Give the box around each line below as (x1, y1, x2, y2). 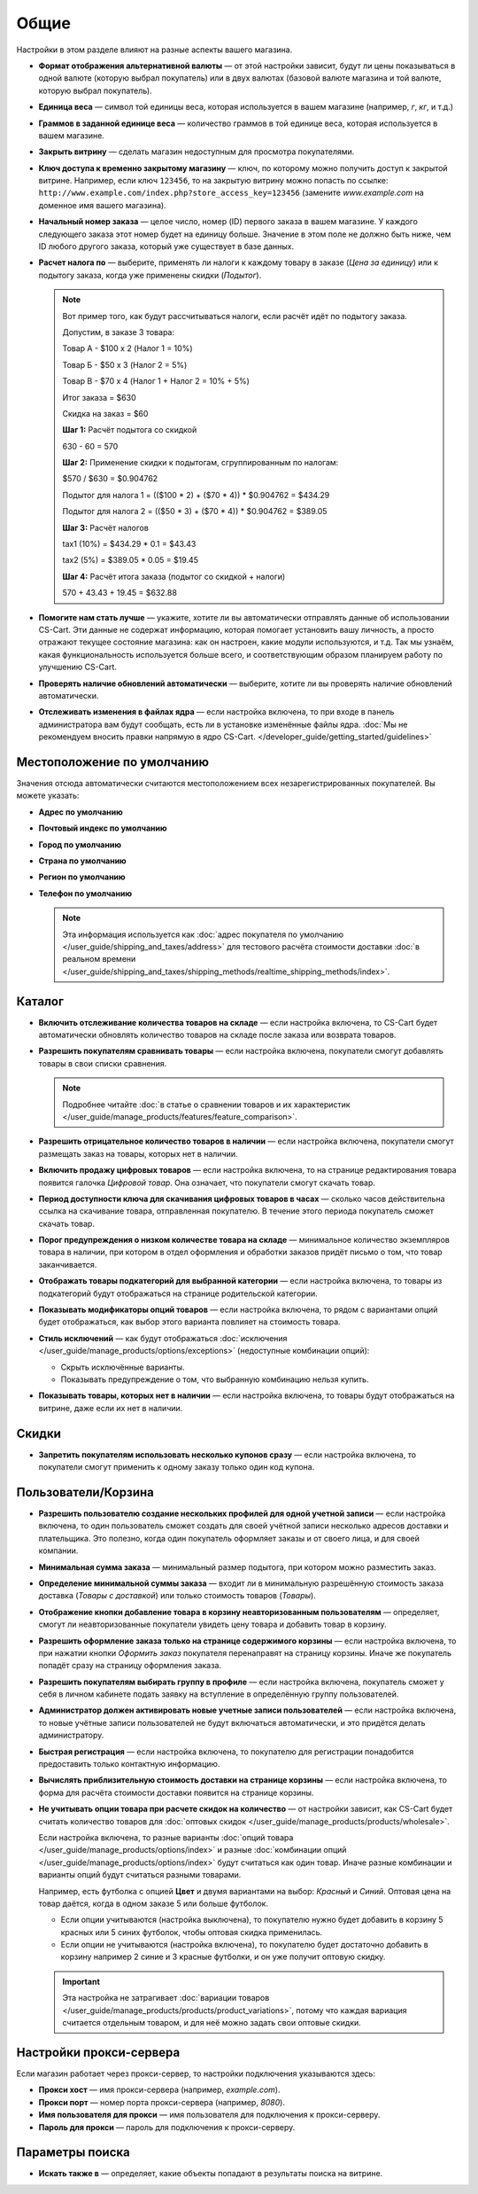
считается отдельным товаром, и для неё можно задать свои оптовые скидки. (62, 2018, 362, 2028)
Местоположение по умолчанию (16, 754, 210, 769)
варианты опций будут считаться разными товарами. (38, 1870, 242, 1880)
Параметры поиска (16, 2145, 130, 2160)
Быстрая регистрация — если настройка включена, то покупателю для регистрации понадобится (38, 1746, 414, 1757)
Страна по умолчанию (38, 855, 127, 866)
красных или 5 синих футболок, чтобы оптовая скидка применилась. (60, 1926, 323, 1937)
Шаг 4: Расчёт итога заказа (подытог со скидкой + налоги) (62, 571, 286, 582)
